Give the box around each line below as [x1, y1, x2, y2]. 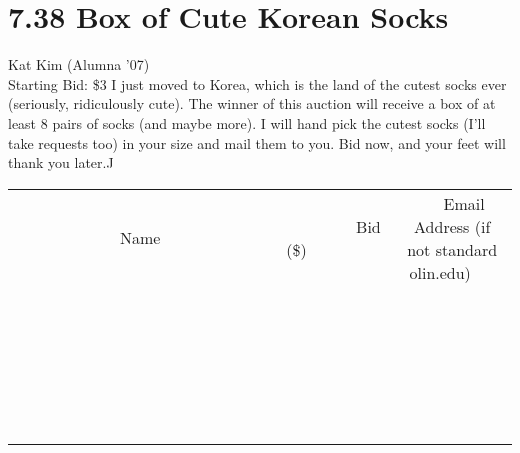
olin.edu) [409, 260, 471, 284]
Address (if [414, 214, 491, 238]
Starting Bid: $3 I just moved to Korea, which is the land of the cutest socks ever [8, 73, 507, 94]
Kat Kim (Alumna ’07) [8, 54, 150, 75]
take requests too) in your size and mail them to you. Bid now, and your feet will [8, 132, 506, 153]
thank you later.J [8, 152, 114, 173]
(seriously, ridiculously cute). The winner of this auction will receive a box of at [8, 93, 496, 114]
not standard [407, 237, 498, 261]
